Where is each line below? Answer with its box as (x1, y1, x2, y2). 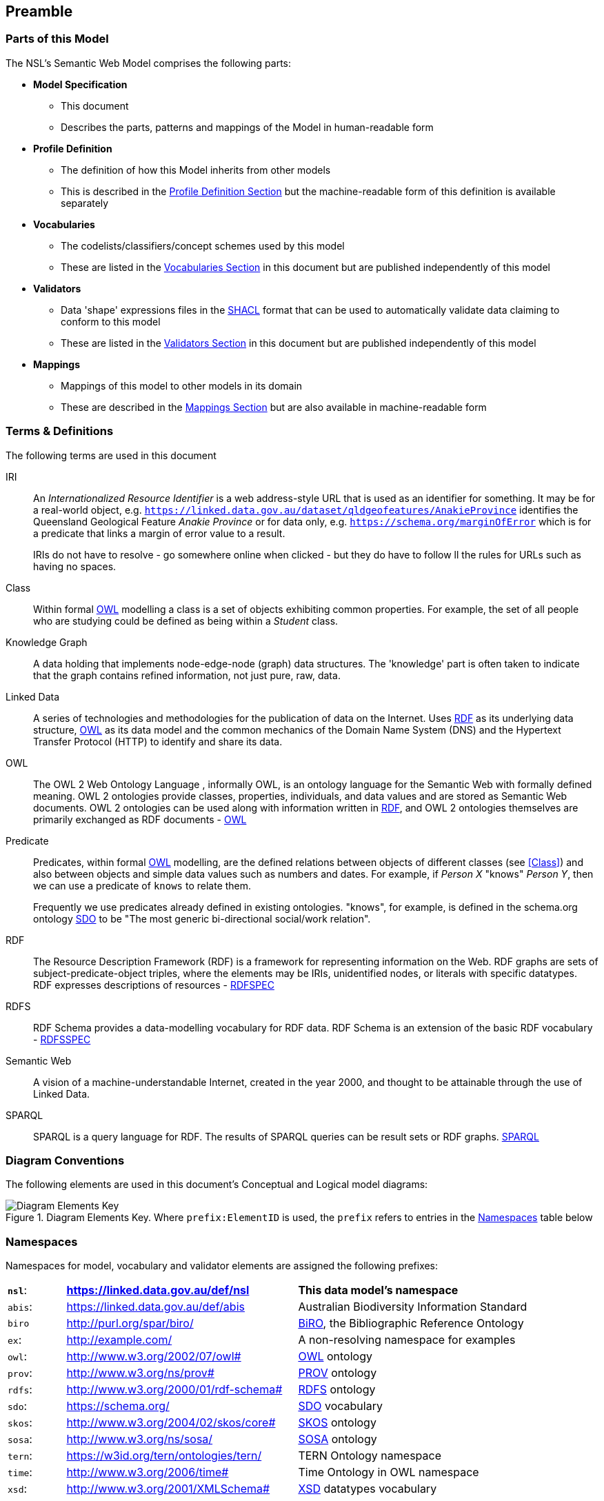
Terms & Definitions (6, 424, 114, 439)
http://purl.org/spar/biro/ (66, 1316, 194, 1331)
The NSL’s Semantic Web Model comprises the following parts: (6, 57, 292, 69)
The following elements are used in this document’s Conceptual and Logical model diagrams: (6, 1178, 428, 1191)
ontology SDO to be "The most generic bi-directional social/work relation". (33, 912, 371, 925)
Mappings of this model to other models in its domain (61, 379, 303, 392)
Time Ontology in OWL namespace (298, 1465, 479, 1480)
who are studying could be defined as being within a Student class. (33, 614, 339, 627)
